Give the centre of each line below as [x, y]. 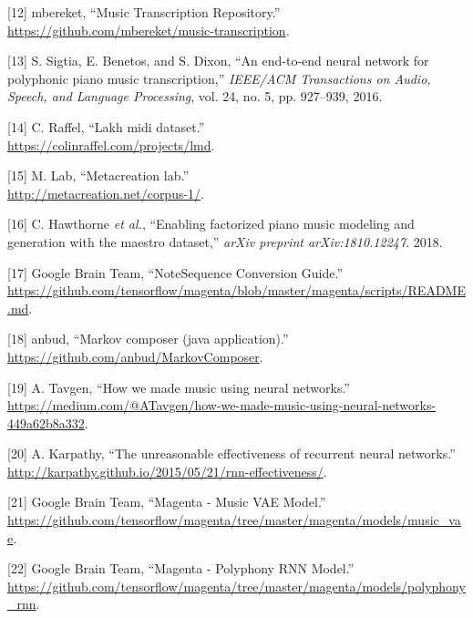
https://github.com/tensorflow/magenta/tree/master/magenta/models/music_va [234, 520]
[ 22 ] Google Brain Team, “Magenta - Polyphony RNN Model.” [181, 568]
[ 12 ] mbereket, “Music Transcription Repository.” [144, 12]
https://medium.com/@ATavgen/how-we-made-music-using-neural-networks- [222, 405]
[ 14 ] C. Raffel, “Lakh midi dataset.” [106, 126]
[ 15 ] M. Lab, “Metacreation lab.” [98, 175]
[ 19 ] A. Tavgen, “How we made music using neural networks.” [179, 387]
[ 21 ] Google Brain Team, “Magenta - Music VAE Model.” [167, 502]
